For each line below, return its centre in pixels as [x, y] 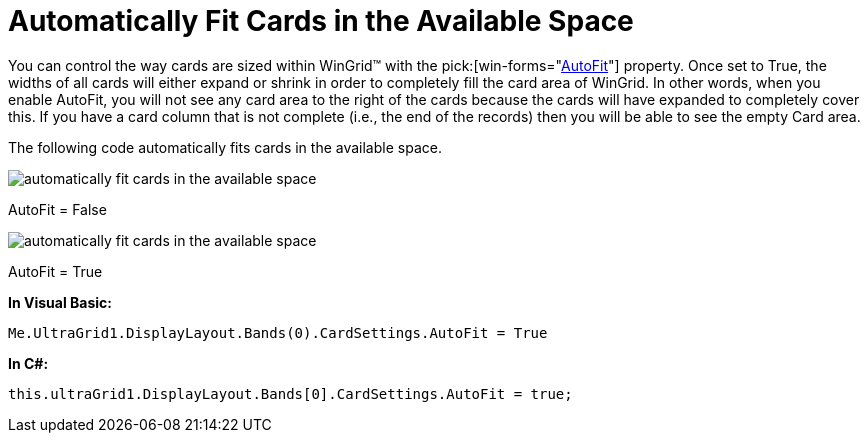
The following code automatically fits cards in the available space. [225, 147]
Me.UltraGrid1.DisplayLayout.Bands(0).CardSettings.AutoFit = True [278, 332]
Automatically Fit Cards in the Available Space [321, 21]
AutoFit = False [57, 209]
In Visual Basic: [60, 302]
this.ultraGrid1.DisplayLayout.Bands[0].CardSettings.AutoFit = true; [290, 393]
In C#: [28, 363]
